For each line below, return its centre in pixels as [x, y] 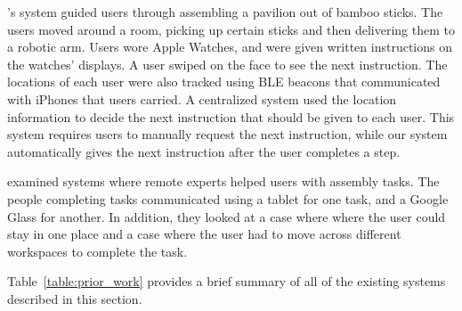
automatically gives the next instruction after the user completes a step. [204, 151]
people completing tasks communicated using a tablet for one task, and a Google [228, 198]
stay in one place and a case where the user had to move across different [204, 234]
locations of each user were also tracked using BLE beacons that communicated [224, 82]
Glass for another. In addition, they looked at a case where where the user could [227, 216]
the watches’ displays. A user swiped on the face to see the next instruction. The [227, 64]
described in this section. [75, 298]
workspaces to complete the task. [97, 251]
